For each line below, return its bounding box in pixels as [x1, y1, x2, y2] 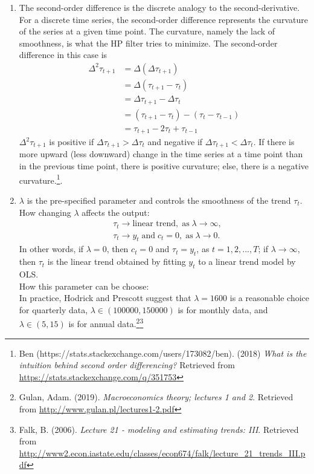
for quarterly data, [19, 303, 88, 316]
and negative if [147, 135, 203, 148]
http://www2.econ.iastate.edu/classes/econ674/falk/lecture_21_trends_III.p [19, 446, 306, 459]
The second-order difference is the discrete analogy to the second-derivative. [19, 1, 300, 13]
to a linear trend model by [198, 255, 296, 268]
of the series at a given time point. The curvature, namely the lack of [19, 25, 275, 37]
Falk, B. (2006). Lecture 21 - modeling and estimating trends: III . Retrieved [19, 423, 299, 435]
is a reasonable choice [229, 291, 309, 304]
